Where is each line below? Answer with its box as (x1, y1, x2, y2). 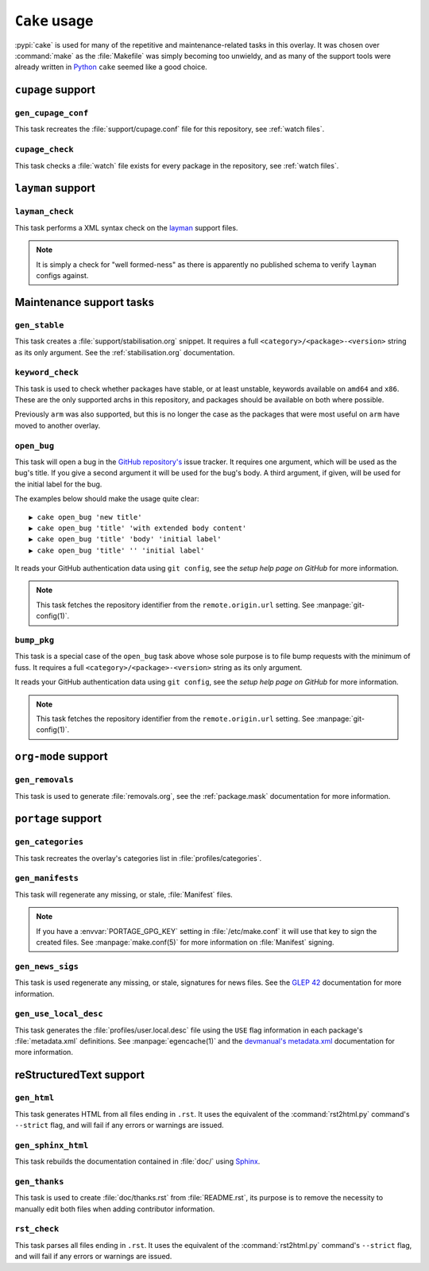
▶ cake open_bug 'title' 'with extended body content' (29, 523, 247, 533)
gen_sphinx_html (14, 1140, 89, 1150)
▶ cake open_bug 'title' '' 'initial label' (29, 545, 206, 555)
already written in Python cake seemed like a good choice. (14, 62, 208, 72)
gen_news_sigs (14, 961, 79, 971)
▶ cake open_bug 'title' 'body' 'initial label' (29, 535, 222, 544)
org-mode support (14, 750, 108, 763)
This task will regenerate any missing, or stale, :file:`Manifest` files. (14, 889, 234, 899)
